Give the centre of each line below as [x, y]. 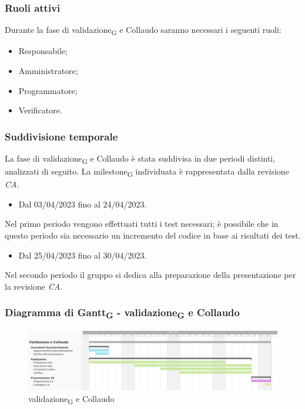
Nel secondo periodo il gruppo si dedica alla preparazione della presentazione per [150, 275]
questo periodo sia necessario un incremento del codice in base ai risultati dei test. [153, 235]
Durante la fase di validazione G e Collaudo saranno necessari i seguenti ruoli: [143, 31]
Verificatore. [40, 110]
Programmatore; [48, 90]
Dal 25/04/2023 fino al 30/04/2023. [83, 255]
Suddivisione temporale [61, 136]
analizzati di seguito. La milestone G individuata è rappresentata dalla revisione [147, 172]
